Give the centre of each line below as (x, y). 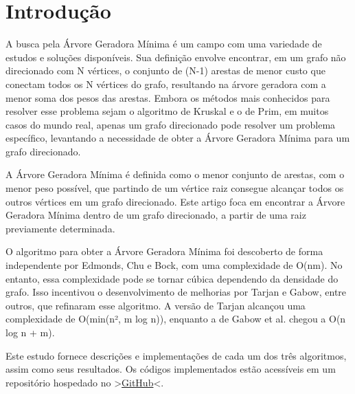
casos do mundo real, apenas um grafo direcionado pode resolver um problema (171, 124)
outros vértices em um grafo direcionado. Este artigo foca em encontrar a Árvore (175, 201)
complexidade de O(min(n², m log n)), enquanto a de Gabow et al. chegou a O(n (176, 319)
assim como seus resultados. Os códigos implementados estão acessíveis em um (171, 369)
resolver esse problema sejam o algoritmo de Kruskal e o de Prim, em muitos (167, 111)
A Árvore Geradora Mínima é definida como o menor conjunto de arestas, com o (175, 174)
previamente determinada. (60, 228)
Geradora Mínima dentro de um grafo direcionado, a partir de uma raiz (156, 215)
